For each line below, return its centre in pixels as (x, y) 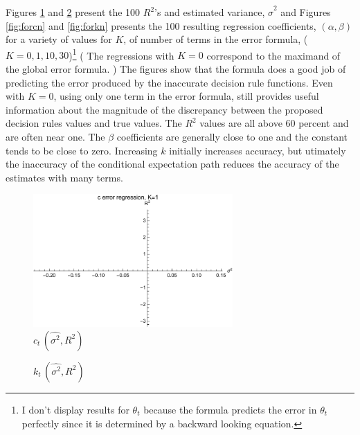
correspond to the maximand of (273, 55)
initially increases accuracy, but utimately (258, 150)
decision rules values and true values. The (94, 123)
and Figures (306, 12)
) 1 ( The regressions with (121, 54)
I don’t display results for (75, 409)
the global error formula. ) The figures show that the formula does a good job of (176, 69)
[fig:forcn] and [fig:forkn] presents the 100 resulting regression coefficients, (161, 25)
